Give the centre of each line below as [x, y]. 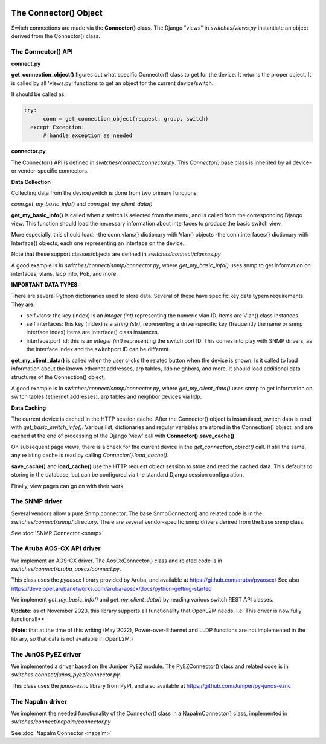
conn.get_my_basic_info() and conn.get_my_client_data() [82, 204]
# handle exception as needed [88, 135]
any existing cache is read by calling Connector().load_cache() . [90, 455]
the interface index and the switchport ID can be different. [98, 349]
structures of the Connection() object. [58, 377]
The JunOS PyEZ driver [46, 654]
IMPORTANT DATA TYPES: [45, 285]
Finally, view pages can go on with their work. [68, 486]
